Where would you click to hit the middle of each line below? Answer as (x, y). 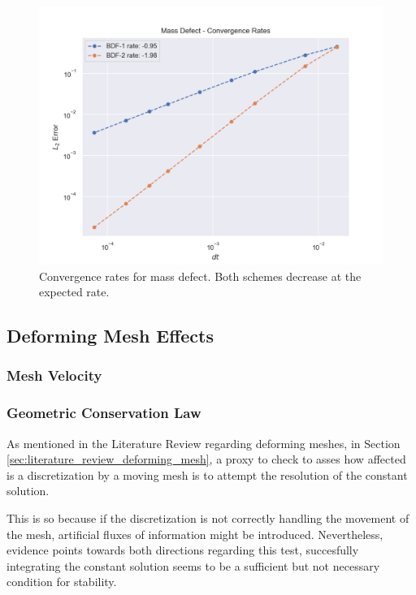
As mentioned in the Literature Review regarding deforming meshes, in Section (204, 443)
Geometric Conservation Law (104, 413)
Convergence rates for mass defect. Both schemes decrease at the (200, 276)
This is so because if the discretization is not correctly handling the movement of (208, 518)
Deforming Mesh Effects (110, 336)
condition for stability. (62, 582)
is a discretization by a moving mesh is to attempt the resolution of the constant (207, 474)
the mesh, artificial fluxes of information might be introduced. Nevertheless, (195, 534)
